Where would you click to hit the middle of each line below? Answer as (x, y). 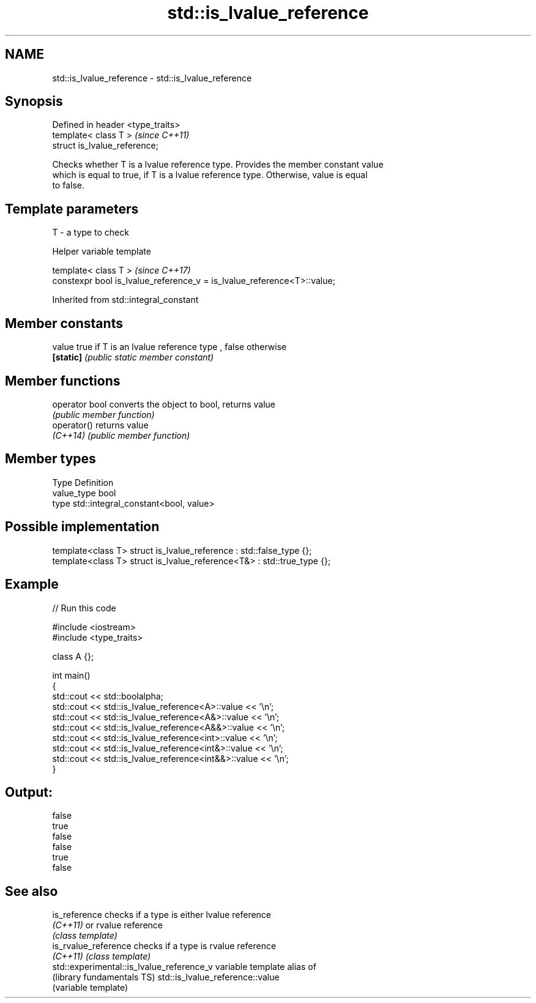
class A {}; (73, 656)
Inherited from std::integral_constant (125, 300)
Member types (50, 459)
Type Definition (83, 482)
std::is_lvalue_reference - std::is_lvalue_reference (152, 78)
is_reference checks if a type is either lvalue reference (162, 915)
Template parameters (72, 209)
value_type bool (84, 493)
